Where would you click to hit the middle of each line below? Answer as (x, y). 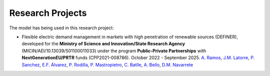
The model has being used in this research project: (62, 28)
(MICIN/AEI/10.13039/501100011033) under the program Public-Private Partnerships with (114, 51)
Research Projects (48, 13)
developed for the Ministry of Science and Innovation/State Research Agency (103, 44)
